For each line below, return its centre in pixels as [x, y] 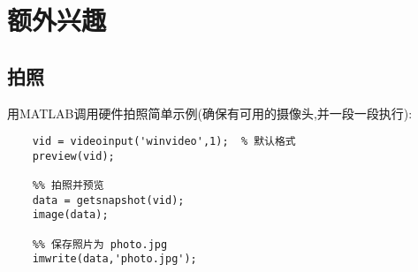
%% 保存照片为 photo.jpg [100, 244]
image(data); [70, 215]
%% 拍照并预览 [68, 186]
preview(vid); [73, 156]
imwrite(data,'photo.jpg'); [114, 259]
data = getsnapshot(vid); [108, 200]
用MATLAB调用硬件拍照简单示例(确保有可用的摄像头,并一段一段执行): [210, 113]
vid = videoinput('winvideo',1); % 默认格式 [164, 142]
